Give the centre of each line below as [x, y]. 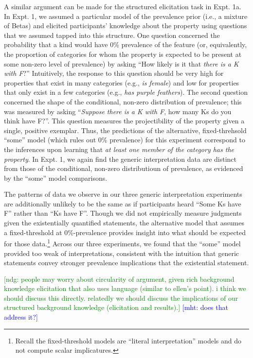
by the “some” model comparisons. [56, 178]
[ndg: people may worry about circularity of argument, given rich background [119, 279]
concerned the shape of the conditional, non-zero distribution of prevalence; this [123, 101]
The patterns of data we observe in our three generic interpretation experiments [123, 194]
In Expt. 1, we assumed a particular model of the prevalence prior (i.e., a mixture [126, 16]
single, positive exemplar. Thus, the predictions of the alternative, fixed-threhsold [125, 130]
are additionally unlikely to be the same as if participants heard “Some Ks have [123, 203]
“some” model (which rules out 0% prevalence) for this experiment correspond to [125, 140]
